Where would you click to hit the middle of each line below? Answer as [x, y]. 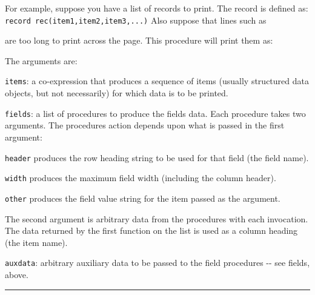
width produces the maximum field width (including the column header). [141, 178]
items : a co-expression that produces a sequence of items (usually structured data [157, 81]
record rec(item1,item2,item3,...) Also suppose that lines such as [136, 20]
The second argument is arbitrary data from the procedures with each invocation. [157, 218]
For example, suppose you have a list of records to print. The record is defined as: [157, 8]
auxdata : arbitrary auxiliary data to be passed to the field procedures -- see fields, [157, 263]
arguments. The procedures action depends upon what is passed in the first [145, 125]
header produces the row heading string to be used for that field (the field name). [157, 157]
